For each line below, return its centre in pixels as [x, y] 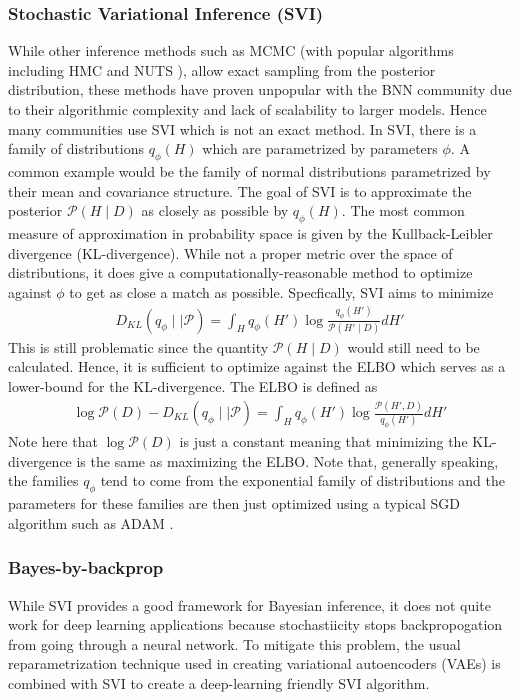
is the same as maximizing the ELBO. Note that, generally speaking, [287, 460]
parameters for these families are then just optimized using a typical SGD [234, 503]
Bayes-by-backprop [86, 567]
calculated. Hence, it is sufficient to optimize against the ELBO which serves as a [257, 366]
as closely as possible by [215, 210]
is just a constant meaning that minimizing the [323, 441]
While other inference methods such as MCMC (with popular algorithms [231, 50]
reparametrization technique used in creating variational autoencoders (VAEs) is [254, 663]
